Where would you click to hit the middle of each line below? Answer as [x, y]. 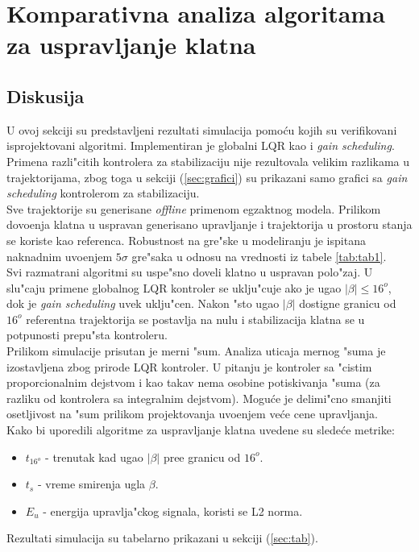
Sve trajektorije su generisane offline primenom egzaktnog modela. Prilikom [194, 208]
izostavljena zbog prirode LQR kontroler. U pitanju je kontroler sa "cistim [189, 366]
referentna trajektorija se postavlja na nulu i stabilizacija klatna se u [195, 319]
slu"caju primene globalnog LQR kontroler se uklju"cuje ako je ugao [174, 287]
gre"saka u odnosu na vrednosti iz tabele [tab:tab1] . [259, 256]
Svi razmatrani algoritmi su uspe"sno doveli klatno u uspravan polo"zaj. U [190, 272]
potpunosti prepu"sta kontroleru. [87, 335]
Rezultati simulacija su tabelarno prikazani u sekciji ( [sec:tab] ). [162, 538]
